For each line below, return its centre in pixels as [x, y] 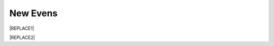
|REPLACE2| [22, 37]
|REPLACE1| [22, 28]
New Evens [33, 13]
